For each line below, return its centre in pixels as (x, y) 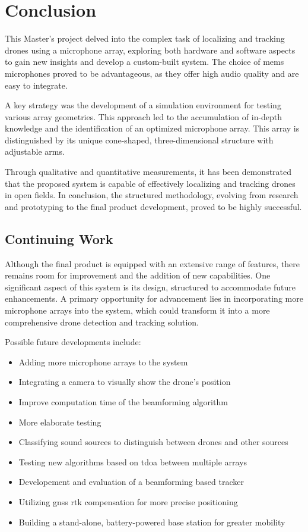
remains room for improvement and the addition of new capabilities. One (138, 275)
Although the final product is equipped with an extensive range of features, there (153, 263)
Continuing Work (59, 238)
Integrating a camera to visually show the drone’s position (125, 382)
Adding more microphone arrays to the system (103, 362)
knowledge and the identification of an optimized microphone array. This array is (152, 128)
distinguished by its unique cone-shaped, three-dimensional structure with (139, 140)
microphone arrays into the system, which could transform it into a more (137, 310)
